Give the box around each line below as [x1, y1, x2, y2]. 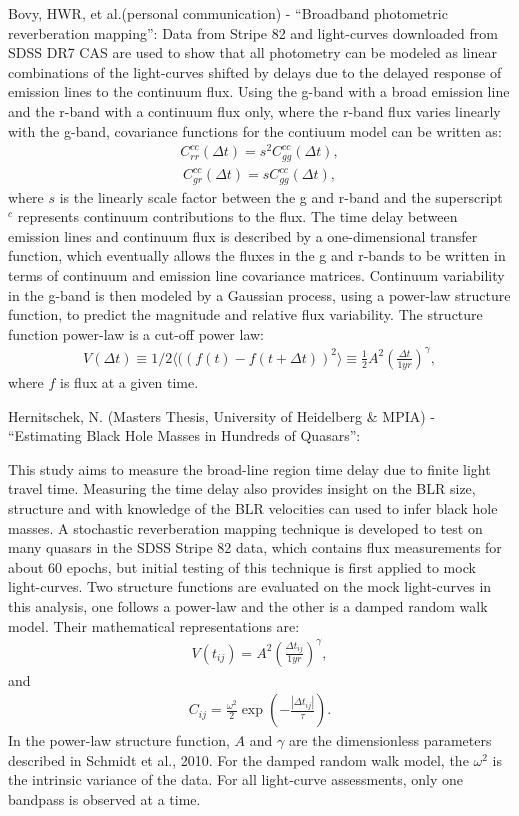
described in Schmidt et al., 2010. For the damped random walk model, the [8, 749, 469, 770]
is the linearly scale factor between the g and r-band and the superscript [59, 186, 503, 207]
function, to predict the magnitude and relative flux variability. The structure [8, 304, 483, 325]
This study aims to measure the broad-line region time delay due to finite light [8, 458, 491, 479]
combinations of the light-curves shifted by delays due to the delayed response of [8, 61, 502, 82]
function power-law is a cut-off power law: [8, 323, 265, 344]
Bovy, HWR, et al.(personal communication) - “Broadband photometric [8, 3, 448, 23]
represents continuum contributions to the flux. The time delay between [17, 206, 458, 227]
